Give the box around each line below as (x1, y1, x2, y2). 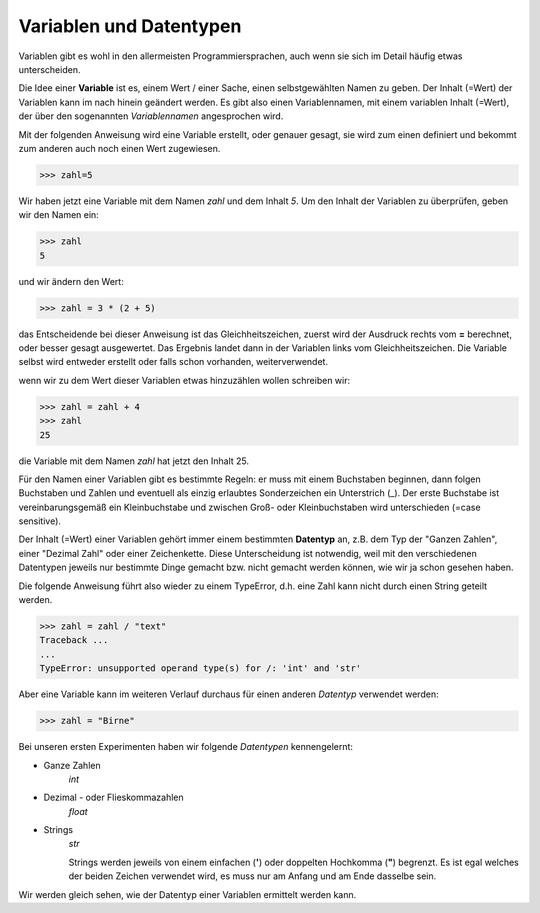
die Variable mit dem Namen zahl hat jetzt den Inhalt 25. (18, 455, 250, 467)
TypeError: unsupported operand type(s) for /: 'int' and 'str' (39, 663, 362, 674)
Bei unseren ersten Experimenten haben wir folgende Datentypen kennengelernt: (18, 741, 354, 753)
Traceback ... (39, 635, 109, 646)
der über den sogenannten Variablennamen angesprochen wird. (18, 110, 284, 122)
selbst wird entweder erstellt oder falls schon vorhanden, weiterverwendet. (18, 356, 329, 368)
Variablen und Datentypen (18, 15, 242, 37)
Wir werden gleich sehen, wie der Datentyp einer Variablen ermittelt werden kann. (18, 888, 357, 900)
